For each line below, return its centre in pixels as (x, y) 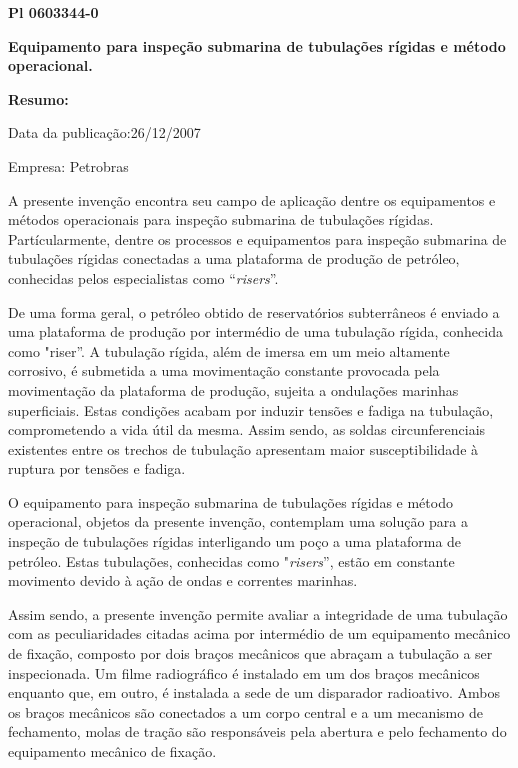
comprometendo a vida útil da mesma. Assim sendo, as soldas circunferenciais (247, 429)
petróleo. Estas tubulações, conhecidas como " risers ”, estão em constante (231, 560)
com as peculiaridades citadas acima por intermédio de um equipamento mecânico (259, 633)
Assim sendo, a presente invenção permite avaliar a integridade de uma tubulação (258, 613)
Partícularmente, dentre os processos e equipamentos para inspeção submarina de (257, 238)
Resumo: (38, 98)
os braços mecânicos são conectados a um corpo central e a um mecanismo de (245, 711)
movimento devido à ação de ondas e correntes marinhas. (183, 580)
